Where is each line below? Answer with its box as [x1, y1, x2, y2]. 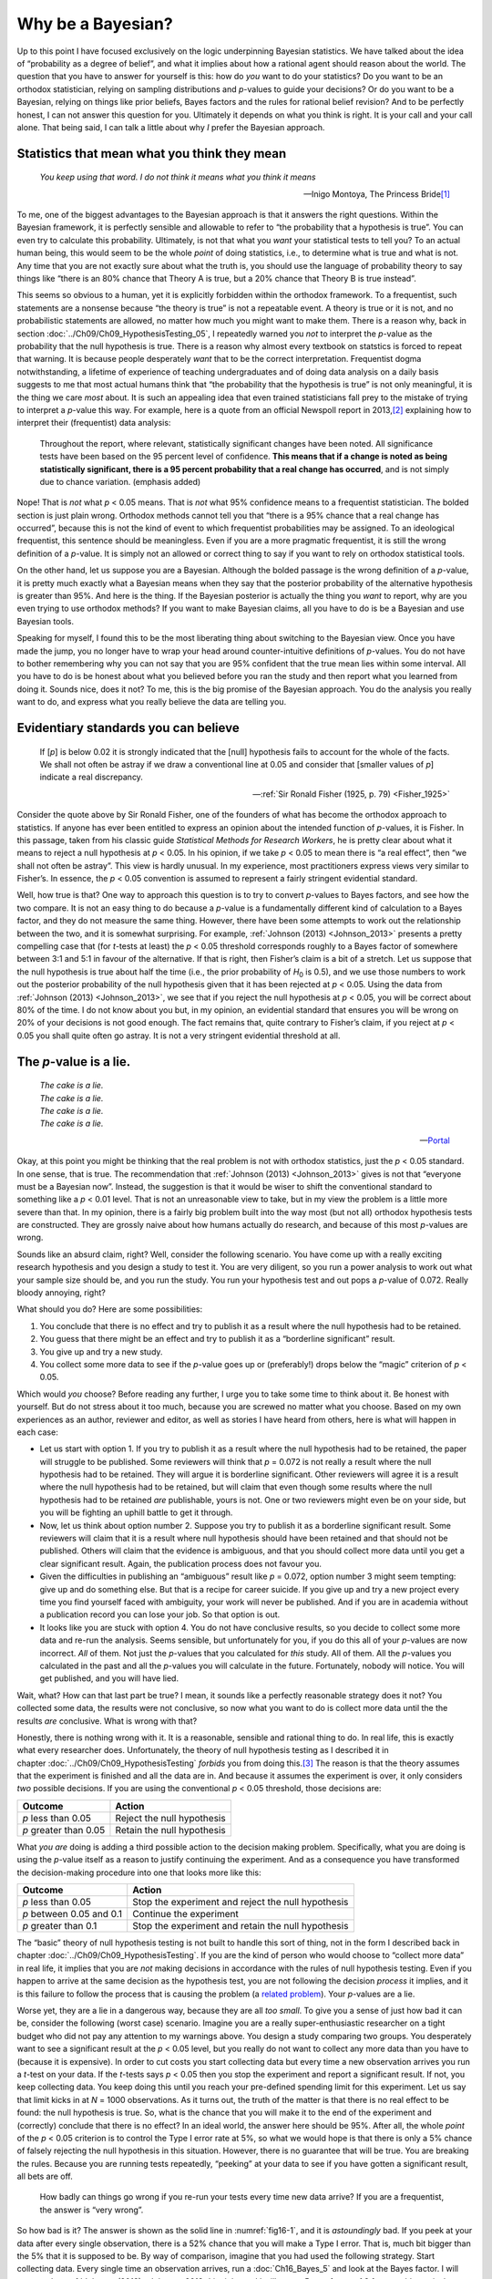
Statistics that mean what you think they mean [16, 146, 287, 161]
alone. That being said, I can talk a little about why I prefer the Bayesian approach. [16, 121, 325, 132]
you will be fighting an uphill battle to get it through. [39, 1507, 233, 1518]
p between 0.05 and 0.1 [22, 1908, 123, 1921]
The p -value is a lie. [16, 1054, 131, 1069]
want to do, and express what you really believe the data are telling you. [16, 696, 287, 707]
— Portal [419, 1135, 450, 1146]
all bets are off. [16, 2171, 73, 2182]
